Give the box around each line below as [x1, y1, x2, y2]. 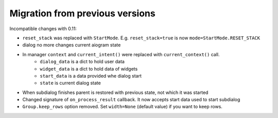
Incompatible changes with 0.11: [9, 26, 77, 32]
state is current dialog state [40, 80, 101, 86]
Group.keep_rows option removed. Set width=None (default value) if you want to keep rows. [22, 104, 222, 110]
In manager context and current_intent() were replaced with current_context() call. [22, 51, 220, 57]
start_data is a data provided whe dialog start [40, 73, 142, 79]
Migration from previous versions [9, 8, 155, 19]
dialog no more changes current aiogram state [22, 42, 121, 48]
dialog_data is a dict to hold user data [40, 59, 125, 65]
